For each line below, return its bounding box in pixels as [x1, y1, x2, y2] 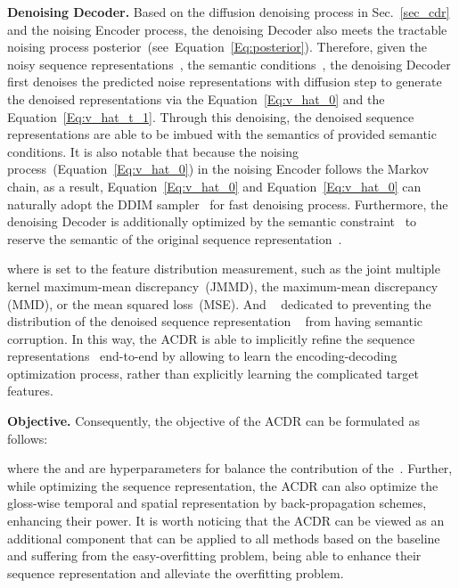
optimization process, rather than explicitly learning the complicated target [7, 363, 419, 382]
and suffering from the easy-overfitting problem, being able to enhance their [7, 546, 422, 565]
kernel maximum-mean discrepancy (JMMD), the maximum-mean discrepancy [7, 276, 439, 295]
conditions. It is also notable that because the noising [7, 142, 299, 160]
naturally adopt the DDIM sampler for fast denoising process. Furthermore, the [7, 194, 448, 213]
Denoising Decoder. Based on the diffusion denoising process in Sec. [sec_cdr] [7, 3, 450, 20]
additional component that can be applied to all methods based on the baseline [7, 528, 440, 547]
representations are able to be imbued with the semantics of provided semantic [7, 125, 437, 143]
